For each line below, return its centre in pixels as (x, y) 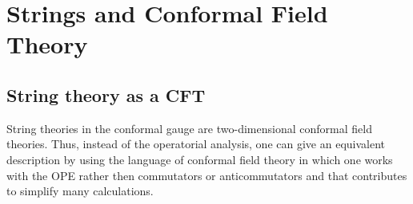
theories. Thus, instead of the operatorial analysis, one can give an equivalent (196, 144)
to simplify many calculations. (80, 191)
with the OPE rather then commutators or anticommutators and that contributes (207, 175)
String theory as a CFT (106, 94)
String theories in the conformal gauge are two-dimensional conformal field (189, 128)
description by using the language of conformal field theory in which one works (200, 159)
